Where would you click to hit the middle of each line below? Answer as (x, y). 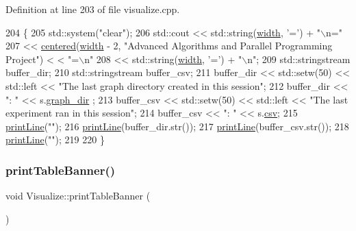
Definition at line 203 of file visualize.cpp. (93, 9)
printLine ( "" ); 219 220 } (55, 139)
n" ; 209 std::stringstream (299, 59)
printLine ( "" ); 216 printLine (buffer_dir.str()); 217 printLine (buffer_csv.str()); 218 (177, 126)
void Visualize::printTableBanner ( (78, 196)
